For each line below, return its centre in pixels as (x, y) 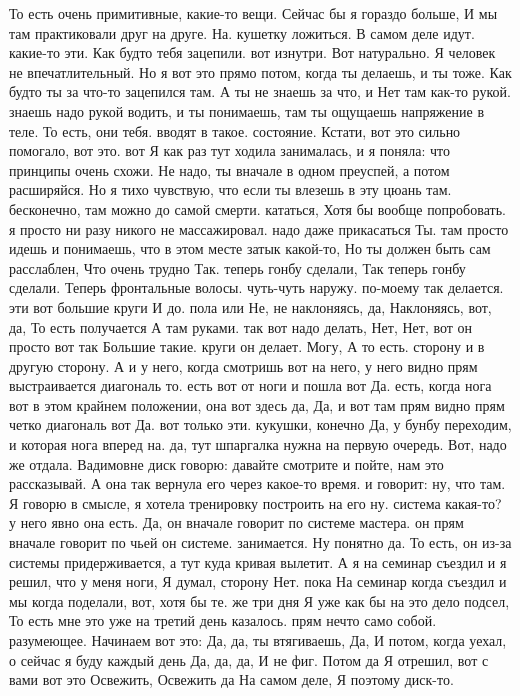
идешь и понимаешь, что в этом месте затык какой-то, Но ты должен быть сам (250, 248)
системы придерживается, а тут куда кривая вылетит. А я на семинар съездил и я (258, 561)
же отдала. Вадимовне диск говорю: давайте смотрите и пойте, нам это (226, 463)
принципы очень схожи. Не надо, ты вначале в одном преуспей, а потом (229, 169)
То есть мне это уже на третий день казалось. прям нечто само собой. (223, 620)
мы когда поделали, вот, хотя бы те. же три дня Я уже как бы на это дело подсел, (259, 600)
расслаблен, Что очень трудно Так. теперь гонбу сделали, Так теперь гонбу (237, 267)
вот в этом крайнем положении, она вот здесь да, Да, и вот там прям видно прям (257, 404)
